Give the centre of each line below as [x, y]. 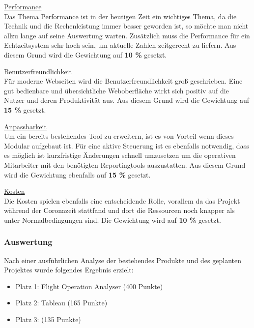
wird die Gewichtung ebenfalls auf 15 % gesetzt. [77, 174]
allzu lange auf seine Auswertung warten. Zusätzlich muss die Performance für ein [127, 35]
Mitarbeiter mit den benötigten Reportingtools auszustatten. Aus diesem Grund [125, 164]
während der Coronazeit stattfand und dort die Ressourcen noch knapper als [119, 210]
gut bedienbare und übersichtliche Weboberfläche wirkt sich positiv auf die [116, 90]
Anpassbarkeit [25, 126]
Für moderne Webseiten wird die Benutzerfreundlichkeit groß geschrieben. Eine [123, 81]
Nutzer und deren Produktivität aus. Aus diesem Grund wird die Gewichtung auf [127, 100]
